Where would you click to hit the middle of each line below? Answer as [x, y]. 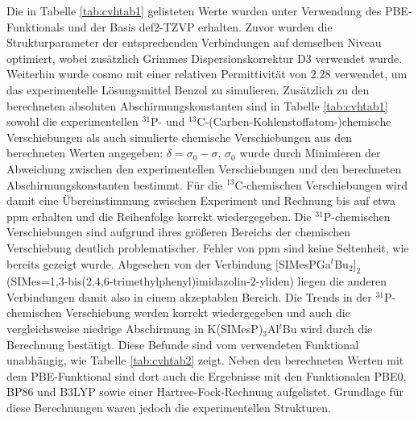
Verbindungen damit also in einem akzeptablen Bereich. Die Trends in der [189, 296]
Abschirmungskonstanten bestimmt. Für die [115, 184]
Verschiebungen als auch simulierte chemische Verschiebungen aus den [180, 137]
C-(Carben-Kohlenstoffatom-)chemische [294, 121]
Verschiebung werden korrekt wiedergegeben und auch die [208, 313]
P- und [168, 121]
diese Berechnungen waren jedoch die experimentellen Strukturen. [169, 408]
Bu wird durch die [327, 329]
